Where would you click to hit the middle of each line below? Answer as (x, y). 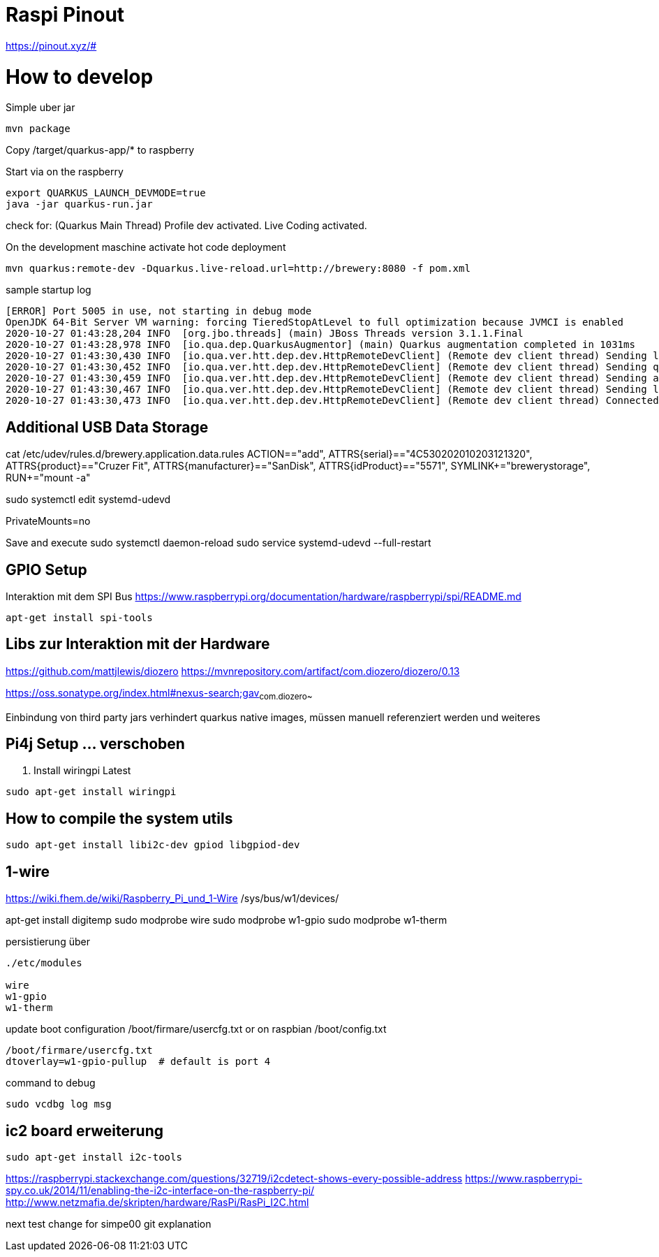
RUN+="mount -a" (48, 478)
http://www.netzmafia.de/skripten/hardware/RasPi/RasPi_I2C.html (157, 1202)
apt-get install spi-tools (79, 617)
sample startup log (49, 290)
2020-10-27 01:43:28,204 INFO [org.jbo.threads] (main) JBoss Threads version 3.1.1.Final (265, 334)
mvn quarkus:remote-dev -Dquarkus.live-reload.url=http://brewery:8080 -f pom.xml (238, 269)
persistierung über (48, 942)
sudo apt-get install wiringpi (91, 792)
